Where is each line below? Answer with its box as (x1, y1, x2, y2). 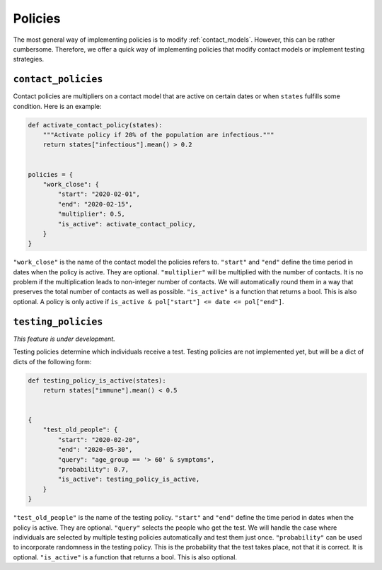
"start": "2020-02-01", (57, 190, 141, 198)
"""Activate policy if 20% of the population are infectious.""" (42, 131, 274, 139)
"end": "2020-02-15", (57, 200, 133, 208)
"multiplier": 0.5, (57, 210, 125, 219)
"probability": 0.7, (57, 465, 129, 474)
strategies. (13, 55, 45, 64)
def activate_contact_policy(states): (28, 121, 163, 129)
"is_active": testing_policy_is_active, (57, 475, 200, 484)
